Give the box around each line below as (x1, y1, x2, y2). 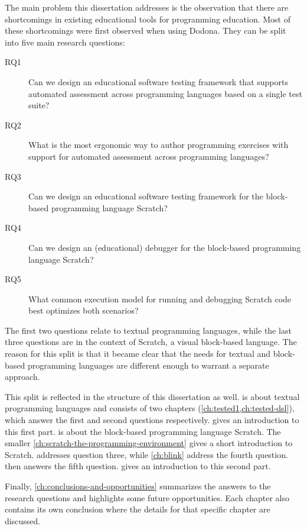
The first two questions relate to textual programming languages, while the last (5, 324, 292, 336)
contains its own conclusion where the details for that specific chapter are (5, 503, 270, 515)
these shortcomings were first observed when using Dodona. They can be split (5, 24, 286, 37)
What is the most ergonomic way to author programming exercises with (28, 138, 289, 151)
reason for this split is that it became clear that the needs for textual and (5, 347, 271, 360)
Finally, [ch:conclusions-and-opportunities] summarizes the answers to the (5, 480, 271, 492)
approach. (5, 370, 40, 383)
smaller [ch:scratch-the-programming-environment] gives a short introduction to (5, 437, 293, 449)
